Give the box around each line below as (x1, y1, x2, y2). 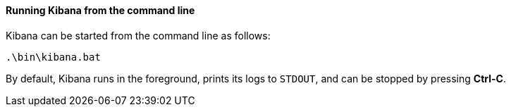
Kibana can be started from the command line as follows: (6, 29, 271, 42)
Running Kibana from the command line (6, 4, 195, 16)
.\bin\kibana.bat (6, 51, 101, 63)
